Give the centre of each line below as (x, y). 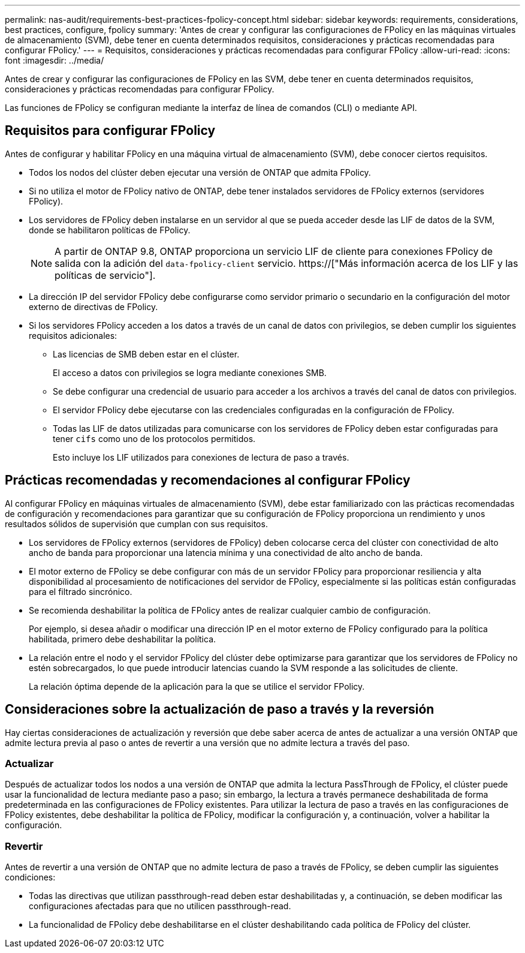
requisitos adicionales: (73, 335)
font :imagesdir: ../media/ (55, 60)
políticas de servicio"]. (105, 275)
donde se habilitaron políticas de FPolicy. (110, 230)
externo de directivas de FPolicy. (93, 306)
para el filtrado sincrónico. (81, 591)
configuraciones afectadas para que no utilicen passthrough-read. (160, 906)
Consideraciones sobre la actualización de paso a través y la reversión (220, 710)
